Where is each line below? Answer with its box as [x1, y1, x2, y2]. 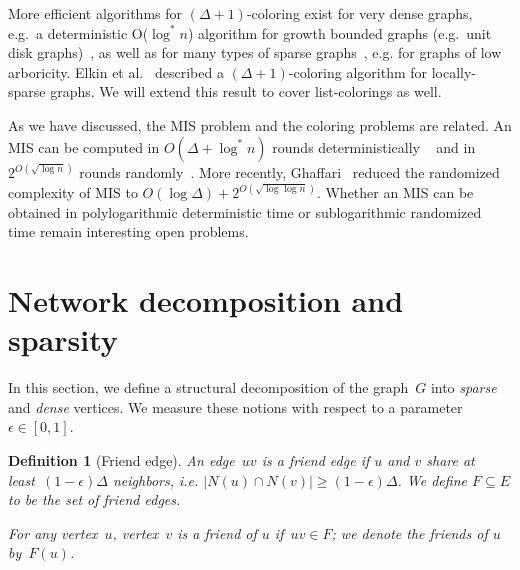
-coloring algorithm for [288, 61, 428, 82]
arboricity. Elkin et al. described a [8, 61, 224, 82]
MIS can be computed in [8, 136, 160, 157]
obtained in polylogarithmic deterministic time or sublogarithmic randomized [8, 201, 482, 222]
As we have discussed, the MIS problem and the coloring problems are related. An [8, 114, 512, 135]
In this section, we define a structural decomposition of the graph [8, 377, 409, 398]
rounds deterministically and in [272, 136, 476, 157]
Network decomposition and [8, 280, 404, 320]
